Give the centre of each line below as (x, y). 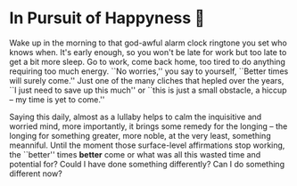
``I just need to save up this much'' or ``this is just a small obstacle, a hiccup (148, 90)
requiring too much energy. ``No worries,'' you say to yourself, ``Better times (149, 71)
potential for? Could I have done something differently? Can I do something (147, 164)
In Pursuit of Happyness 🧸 (107, 18)
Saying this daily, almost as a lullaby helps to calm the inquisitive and (136, 117)
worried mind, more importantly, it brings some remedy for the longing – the (148, 126)
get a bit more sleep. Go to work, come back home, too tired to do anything (147, 61)
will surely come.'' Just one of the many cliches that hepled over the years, (147, 80)
